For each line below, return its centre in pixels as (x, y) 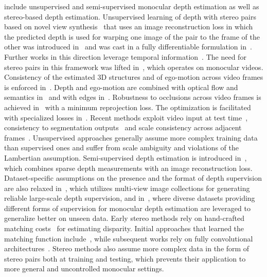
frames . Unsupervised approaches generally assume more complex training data (131, 137)
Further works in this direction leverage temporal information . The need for (125, 56)
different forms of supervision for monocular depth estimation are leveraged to (127, 208)
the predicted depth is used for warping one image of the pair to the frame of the (132, 36)
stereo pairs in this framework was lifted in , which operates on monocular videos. (134, 67)
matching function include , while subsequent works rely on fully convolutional (129, 238)
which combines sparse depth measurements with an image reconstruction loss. (128, 168)
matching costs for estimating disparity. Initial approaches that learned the (124, 228)
